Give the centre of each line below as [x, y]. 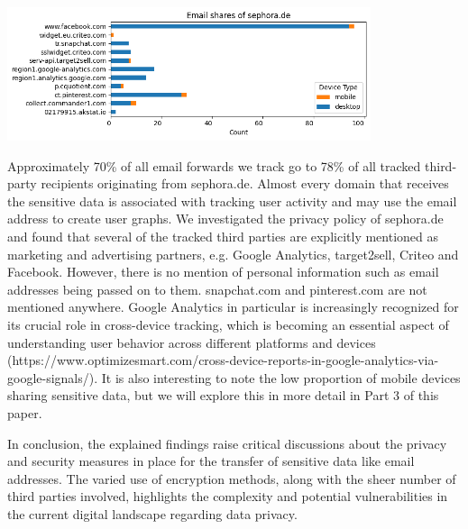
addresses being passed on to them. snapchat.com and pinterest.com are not [217, 289]
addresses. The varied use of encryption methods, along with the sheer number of [232, 478]
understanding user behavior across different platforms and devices [192, 342]
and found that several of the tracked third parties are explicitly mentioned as [223, 236]
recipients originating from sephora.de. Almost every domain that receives [245, 183]
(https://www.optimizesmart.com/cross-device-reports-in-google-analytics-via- [223, 360]
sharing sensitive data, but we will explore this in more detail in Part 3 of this [223, 395]
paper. [25, 412]
